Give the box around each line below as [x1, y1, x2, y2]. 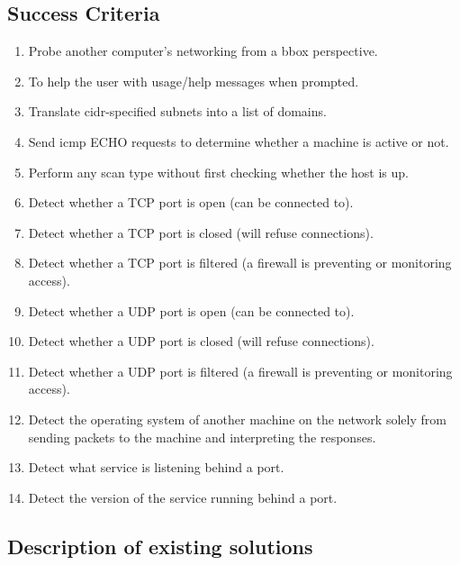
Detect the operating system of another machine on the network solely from [28, 409, 446, 428]
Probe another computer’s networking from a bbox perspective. [28, 41, 378, 60]
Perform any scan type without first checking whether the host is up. [28, 162, 410, 181]
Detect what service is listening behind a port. [28, 458, 284, 477]
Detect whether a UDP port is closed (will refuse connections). [28, 332, 374, 351]
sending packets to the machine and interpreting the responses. [28, 427, 376, 446]
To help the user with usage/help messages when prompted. [28, 71, 359, 90]
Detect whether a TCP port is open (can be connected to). [28, 193, 354, 212]
